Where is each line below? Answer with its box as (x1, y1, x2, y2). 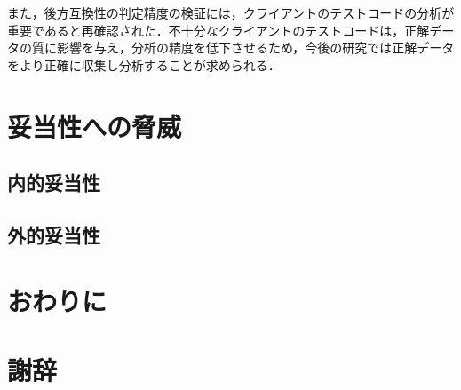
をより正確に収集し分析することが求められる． (7, 55, 281, 74)
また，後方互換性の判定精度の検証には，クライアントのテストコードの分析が (7, 4, 455, 21)
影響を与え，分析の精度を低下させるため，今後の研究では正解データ (56, 38, 455, 57)
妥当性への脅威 (7, 107, 182, 144)
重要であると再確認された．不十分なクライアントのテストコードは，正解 (7, 20, 430, 39)
